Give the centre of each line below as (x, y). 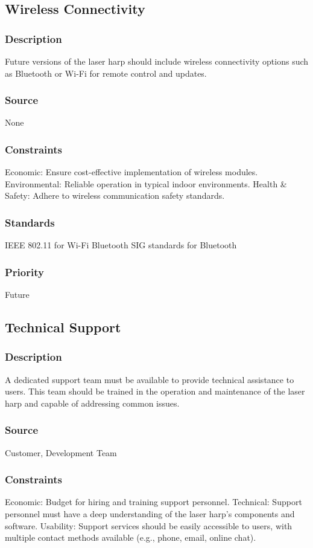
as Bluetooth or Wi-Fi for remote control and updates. (106, 73)
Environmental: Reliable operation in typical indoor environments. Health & (146, 183)
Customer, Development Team (61, 452)
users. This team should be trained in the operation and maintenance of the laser (155, 391)
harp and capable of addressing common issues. (92, 403)
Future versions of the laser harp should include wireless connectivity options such (157, 61)
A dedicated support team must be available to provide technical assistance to (150, 379)
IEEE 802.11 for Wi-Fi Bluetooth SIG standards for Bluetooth (121, 245)
